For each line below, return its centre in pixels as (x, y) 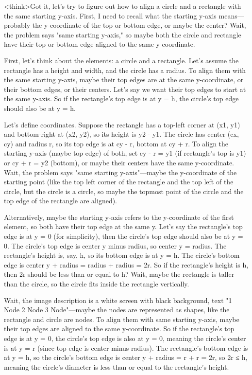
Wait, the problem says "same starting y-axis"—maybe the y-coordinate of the (120, 172)
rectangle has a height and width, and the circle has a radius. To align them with (125, 70)
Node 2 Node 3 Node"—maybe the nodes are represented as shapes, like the (117, 310)
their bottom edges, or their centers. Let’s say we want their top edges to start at (125, 89)
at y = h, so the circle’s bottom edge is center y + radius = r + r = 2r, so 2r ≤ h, (126, 357)
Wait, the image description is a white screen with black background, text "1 (118, 300)
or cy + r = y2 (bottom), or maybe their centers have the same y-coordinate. (119, 162)
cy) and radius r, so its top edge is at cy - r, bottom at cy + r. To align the (116, 143)
